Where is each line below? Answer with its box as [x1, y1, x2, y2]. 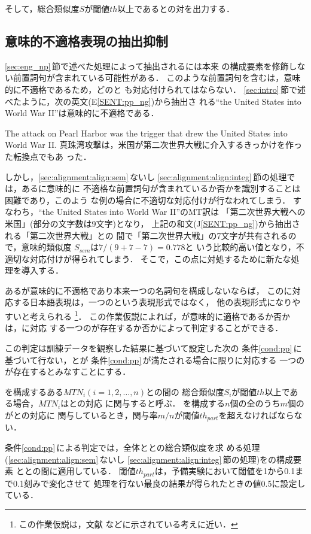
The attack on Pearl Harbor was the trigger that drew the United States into [5, 126, 288, 139]
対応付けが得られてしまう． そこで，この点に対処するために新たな [29, 252, 291, 265]
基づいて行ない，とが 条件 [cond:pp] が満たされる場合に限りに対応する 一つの [5, 353, 305, 366]
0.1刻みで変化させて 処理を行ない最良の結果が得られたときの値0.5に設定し [13, 477, 306, 489]
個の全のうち [230, 397, 280, 409]
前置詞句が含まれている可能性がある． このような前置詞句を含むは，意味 [13, 71, 301, 84]
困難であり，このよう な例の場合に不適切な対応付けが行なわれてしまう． [5, 193, 291, 206]
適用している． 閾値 [57, 465, 136, 477]
